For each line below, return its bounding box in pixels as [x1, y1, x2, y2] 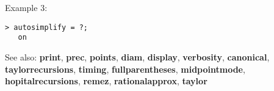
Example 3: [5, 1, 48, 13]
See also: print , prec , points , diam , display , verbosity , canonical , [5, 50, 270, 63]
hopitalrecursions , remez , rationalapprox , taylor [5, 75, 207, 87]
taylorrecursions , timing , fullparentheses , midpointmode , [5, 62, 245, 75]
